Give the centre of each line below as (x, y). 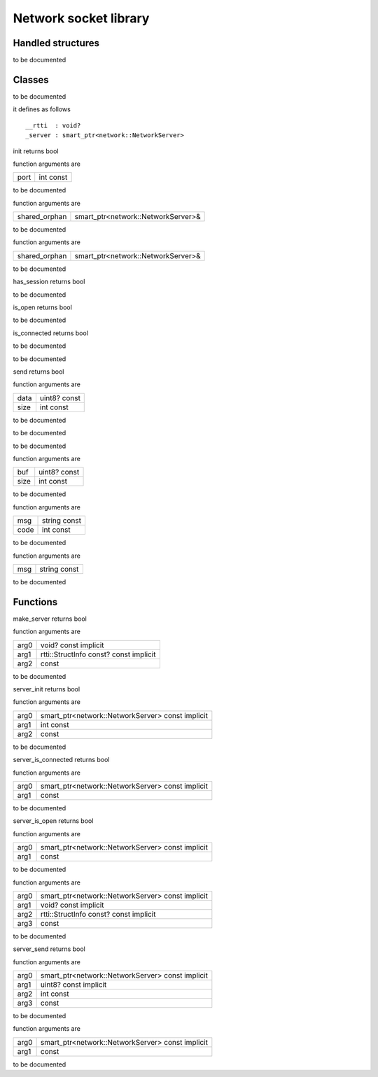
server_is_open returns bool (53, 821)
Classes (31, 79)
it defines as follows (42, 109)
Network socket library (81, 18)
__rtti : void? (53, 125)
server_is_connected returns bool (61, 760)
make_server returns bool (50, 619)
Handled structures (56, 43)
